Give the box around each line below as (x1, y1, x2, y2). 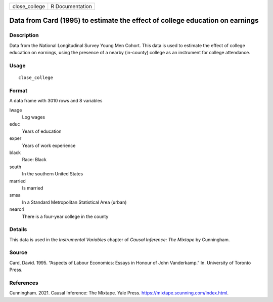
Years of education (22, 128, 62, 134)
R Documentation (51, 3, 92, 10)
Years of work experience (22, 142, 76, 148)
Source (9, 249, 28, 256)
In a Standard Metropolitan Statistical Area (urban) (22, 199, 127, 205)
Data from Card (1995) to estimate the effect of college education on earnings (9, 16, 259, 25)
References (9, 279, 38, 286)
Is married (22, 185, 43, 191)
